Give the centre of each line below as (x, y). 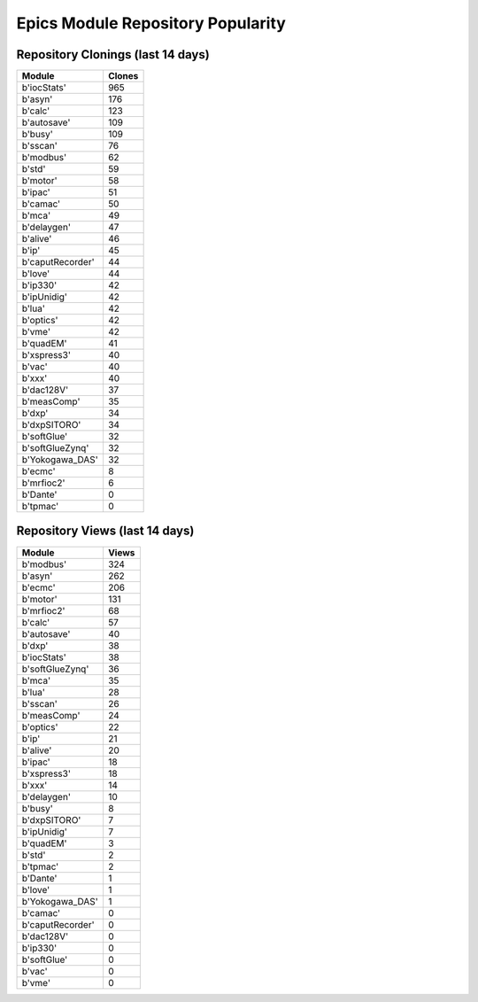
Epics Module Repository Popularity (151, 23)
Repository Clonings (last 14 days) (113, 54)
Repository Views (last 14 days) (105, 531)
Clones (123, 76)
